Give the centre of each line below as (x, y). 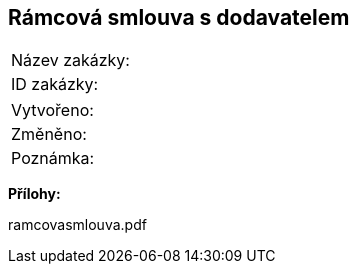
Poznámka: (53, 158)
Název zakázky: (70, 60)
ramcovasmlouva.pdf (77, 225)
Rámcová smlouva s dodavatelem (179, 17)
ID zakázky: (55, 84)
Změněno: (49, 134)
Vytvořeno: (52, 110)
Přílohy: (34, 194)
